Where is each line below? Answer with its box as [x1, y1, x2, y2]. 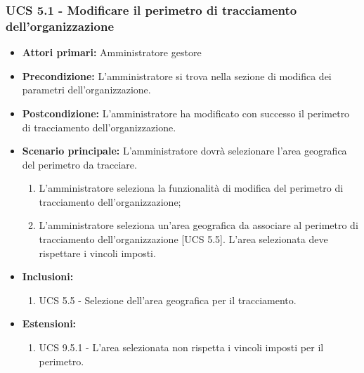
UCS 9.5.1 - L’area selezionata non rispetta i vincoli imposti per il [39, 340, 324, 355]
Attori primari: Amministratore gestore [22, 45, 202, 60]
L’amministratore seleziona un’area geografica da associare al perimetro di [39, 218, 358, 233]
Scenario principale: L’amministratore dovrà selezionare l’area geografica [22, 143, 347, 158]
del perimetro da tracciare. [22, 157, 137, 171]
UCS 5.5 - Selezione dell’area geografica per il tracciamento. [39, 292, 297, 307]
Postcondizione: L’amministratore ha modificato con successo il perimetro [22, 105, 350, 120]
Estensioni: [22, 316, 77, 331]
